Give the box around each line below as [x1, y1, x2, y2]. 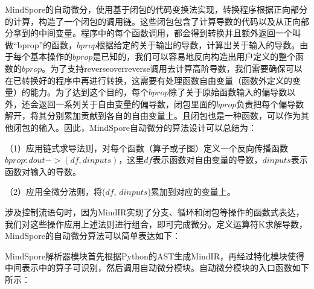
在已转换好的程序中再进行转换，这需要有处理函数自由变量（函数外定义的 [5, 74, 292, 86]
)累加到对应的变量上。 [147, 185, 235, 198]
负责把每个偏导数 [236, 97, 304, 110]
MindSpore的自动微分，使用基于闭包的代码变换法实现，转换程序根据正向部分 [5, 3, 307, 15]
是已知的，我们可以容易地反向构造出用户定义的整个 [92, 50, 296, 63]
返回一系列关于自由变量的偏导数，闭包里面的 [38, 97, 216, 110]
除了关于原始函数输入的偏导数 [168, 86, 287, 98]
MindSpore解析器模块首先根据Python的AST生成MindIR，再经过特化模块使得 [5, 249, 304, 262]
